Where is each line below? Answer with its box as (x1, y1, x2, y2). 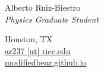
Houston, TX (5, 33, 53, 45)
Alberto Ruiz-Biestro (5, 1, 81, 13)
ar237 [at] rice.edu (5, 44, 71, 57)
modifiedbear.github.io (5, 56, 87, 68)
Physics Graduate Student (5, 12, 99, 25)
